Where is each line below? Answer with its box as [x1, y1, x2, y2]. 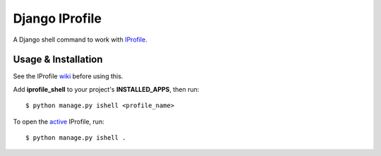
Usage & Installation [13, 54, 103, 66]
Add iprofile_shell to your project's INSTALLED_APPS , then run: [13, 85, 200, 93]
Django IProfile [13, 11, 102, 26]
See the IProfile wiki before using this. [13, 72, 123, 80]
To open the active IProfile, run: [13, 117, 105, 126]
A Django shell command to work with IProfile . [13, 35, 147, 44]
